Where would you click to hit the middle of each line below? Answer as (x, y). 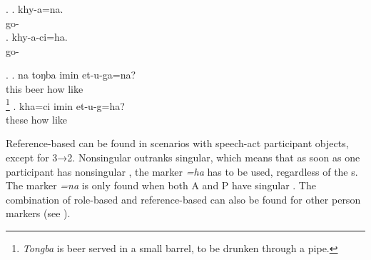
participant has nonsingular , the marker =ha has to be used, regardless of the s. (182, 171)
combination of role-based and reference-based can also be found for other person (183, 199)
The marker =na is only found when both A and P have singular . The (161, 185)
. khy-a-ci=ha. (37, 37)
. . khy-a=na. (35, 9)
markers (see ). (38, 213)
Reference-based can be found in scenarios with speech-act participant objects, (177, 143)
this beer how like (45, 88)
